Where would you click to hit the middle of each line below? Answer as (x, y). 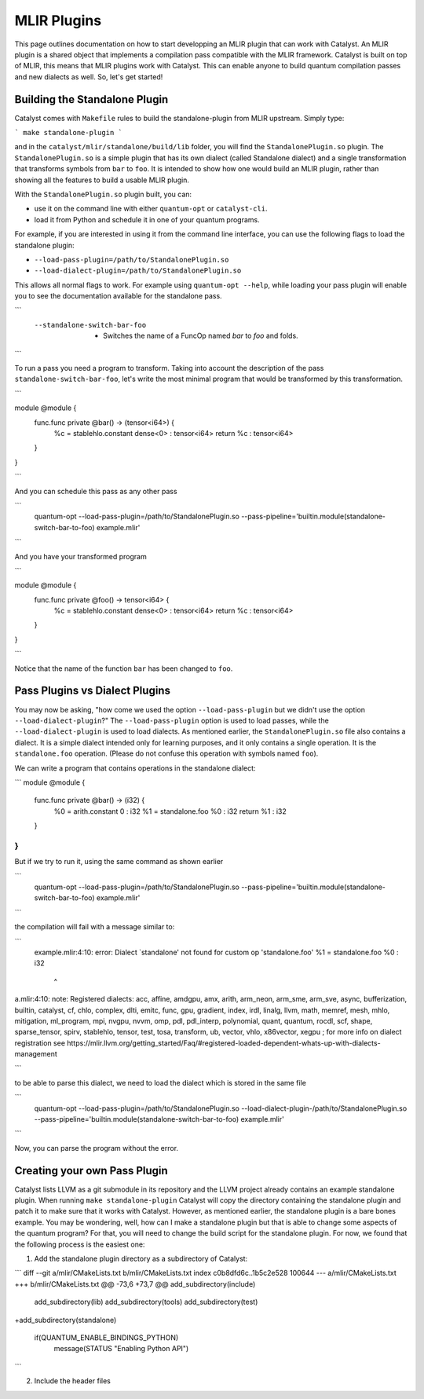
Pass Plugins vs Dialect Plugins (92, 691)
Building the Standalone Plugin (91, 99)
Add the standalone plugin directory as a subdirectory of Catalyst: (141, 1259)
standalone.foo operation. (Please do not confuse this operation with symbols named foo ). (166, 753)
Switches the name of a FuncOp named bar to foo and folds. (201, 336)
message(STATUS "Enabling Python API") (121, 1349)
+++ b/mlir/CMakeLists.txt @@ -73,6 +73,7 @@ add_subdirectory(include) (135, 1284)
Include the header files (73, 1381)
